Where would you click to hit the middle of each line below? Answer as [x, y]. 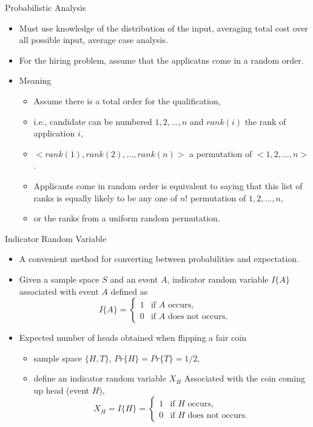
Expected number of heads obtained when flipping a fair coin [133, 338]
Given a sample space [59, 279]
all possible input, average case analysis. [93, 40]
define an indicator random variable [100, 378]
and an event [134, 279]
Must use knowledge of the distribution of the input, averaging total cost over [163, 28]
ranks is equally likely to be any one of [106, 197]
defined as [129, 291]
